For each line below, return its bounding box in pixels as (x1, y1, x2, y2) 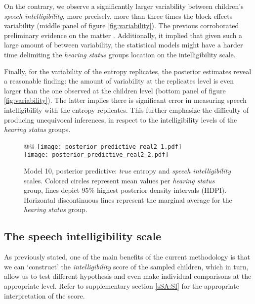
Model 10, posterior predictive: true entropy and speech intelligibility (24, 166, 231, 176)
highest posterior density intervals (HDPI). (96, 185, 227, 195)
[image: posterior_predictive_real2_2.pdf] (24, 151, 169, 159)
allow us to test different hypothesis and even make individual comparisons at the (4, 271, 252, 281)
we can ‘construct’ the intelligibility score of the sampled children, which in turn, (4, 261, 249, 271)
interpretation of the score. (4, 290, 85, 301)
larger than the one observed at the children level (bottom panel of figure (4, 85, 226, 95)
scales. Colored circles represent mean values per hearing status (24, 175, 215, 185)
